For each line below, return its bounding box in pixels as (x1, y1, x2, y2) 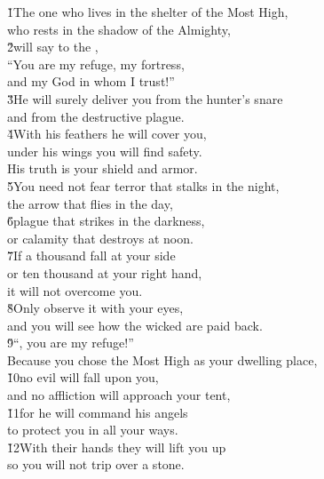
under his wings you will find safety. (7, 141, 202, 160)
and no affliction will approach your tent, (7, 386, 231, 404)
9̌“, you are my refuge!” (7, 333, 134, 352)
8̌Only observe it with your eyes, (7, 299, 184, 317)
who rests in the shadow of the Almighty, (7, 20, 231, 38)
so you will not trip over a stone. (7, 455, 185, 474)
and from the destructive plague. (7, 107, 185, 125)
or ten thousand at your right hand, (7, 263, 202, 282)
